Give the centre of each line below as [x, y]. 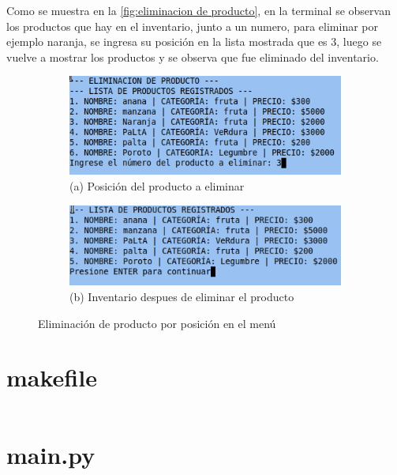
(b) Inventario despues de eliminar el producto [182, 297]
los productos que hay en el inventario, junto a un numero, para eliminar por [192, 26]
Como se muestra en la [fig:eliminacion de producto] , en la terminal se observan [198, 10]
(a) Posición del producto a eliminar [157, 186]
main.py [51, 454]
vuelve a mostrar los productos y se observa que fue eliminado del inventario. [193, 57]
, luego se [359, 41]
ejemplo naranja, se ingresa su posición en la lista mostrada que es [167, 41]
